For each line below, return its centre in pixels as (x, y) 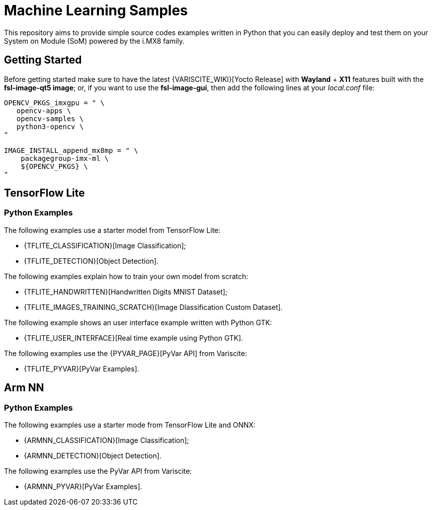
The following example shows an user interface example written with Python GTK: (138, 322)
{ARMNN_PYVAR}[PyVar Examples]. (83, 487)
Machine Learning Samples (96, 10)
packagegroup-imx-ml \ (65, 158)
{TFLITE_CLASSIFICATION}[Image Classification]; (105, 245)
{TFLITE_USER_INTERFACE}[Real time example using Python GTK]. (133, 338)
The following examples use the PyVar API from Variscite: (98, 471)
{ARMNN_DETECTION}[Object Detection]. (93, 456)
